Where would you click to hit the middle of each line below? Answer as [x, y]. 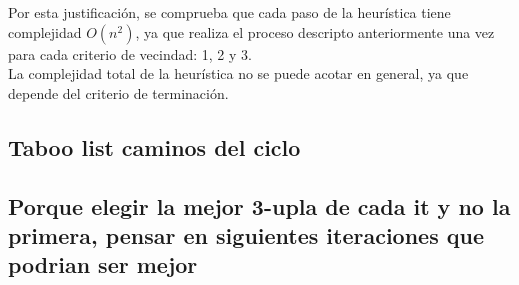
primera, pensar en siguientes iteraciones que [246, 234]
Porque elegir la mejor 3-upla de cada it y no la [259, 205]
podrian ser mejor [103, 264]
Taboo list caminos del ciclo [154, 146]
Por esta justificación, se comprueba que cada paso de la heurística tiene [229, 12]
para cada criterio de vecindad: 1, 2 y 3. [130, 53]
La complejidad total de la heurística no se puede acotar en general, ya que [238, 73]
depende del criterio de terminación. [118, 92]
